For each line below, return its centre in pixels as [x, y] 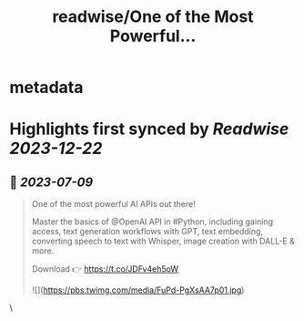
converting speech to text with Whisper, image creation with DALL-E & [163, 241]
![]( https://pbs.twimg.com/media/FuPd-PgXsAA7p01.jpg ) [138, 290]
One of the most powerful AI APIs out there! [113, 204]
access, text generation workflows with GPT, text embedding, [147, 232]
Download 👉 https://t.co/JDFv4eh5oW [105, 269]
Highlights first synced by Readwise [149, 129]
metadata [46, 88]
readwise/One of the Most [153, 17]
